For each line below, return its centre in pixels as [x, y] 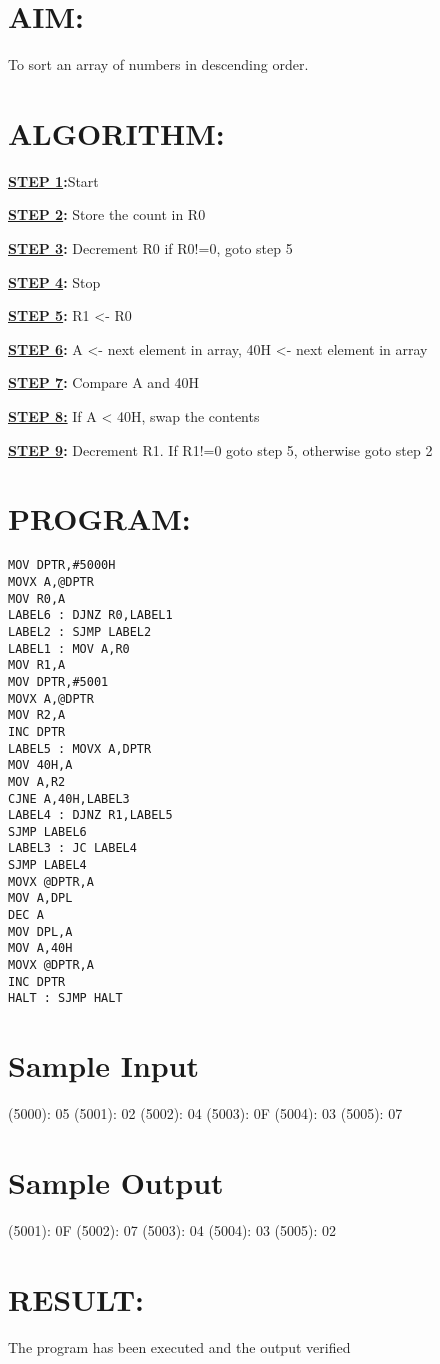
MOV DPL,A [40, 931]
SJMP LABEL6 [47, 831]
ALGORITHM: [116, 132]
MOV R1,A [37, 665]
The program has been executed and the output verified [179, 1346]
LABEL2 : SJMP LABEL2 [80, 631]
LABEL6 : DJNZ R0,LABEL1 [90, 615]
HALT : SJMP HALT [65, 998]
